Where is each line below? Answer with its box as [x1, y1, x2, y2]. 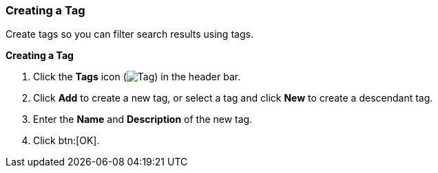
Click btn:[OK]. [33, 135, 100, 147]
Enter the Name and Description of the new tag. [33, 113, 253, 126]
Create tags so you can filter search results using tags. [6, 28, 253, 41]
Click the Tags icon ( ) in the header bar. [33, 71, 241, 83]
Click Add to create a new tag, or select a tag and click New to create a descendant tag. [33, 92, 433, 104]
